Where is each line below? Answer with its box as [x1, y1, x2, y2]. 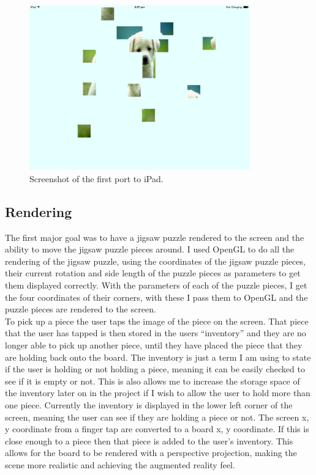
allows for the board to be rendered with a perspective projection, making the [5, 446, 297, 459]
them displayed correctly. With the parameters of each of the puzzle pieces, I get [5, 279, 307, 292]
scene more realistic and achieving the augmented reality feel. [5, 458, 235, 471]
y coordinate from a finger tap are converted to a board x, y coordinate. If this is [5, 422, 309, 435]
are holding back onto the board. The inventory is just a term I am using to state [5, 350, 311, 363]
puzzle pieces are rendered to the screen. [5, 303, 156, 315]
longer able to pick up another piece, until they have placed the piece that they [5, 339, 303, 352]
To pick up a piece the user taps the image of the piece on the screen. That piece [5, 314, 309, 327]
